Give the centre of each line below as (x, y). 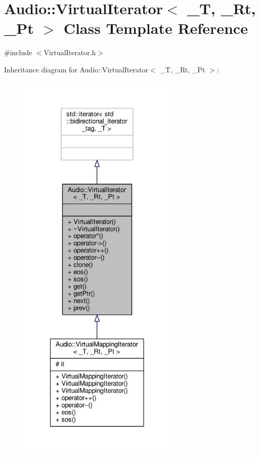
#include (18, 52)
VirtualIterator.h (70, 52)
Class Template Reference (156, 28)
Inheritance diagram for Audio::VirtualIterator (76, 69)
